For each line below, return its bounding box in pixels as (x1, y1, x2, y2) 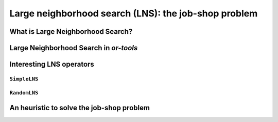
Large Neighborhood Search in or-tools (9, 44, 138, 52)
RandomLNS (9, 89, 39, 96)
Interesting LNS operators (9, 60, 95, 69)
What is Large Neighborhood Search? (9, 27, 133, 36)
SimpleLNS (9, 75, 39, 82)
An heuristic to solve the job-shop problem (9, 104, 150, 112)
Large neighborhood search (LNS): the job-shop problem (9, 8, 258, 19)
